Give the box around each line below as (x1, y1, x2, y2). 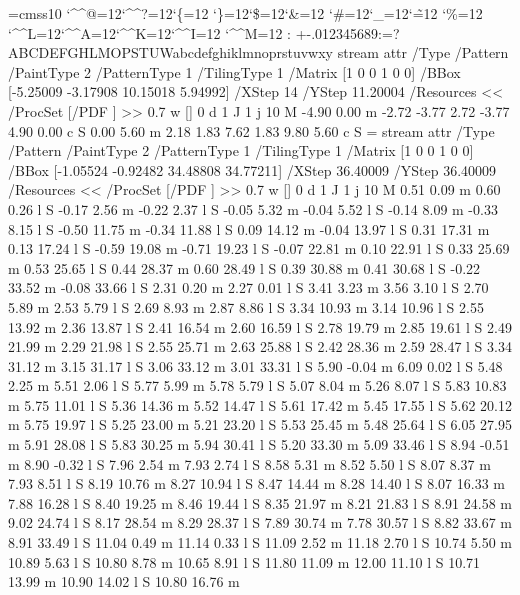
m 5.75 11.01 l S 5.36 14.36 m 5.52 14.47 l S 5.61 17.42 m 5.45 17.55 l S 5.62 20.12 (8, 394, 512, 415)
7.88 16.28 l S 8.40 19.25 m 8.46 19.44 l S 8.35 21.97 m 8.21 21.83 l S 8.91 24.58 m (8, 492, 512, 513)
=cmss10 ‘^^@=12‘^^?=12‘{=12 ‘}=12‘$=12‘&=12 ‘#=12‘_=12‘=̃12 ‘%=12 (8, 3, 483, 23)
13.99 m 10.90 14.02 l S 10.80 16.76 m (8, 571, 240, 592)
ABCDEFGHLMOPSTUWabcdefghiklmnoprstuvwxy (8, 42, 334, 63)
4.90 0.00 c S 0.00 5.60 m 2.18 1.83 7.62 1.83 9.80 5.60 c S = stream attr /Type (8, 120, 495, 141)
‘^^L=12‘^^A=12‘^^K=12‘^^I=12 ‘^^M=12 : (8, 22, 292, 43)
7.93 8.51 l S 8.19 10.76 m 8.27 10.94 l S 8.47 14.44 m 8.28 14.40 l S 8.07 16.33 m (8, 473, 505, 494)
